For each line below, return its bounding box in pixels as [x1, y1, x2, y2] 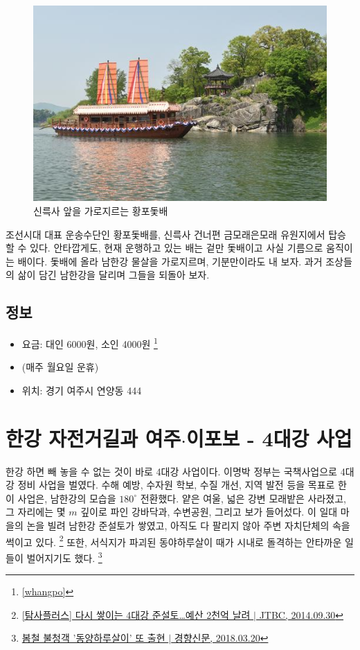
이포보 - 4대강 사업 [186, 423, 352, 452]
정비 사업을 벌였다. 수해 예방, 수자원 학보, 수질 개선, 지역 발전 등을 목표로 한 [17, 477, 347, 492]
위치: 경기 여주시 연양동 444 [21, 383, 142, 397]
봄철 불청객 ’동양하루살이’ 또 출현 [21, 631, 165, 645]
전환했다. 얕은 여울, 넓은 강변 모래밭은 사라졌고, [140, 491, 346, 505]
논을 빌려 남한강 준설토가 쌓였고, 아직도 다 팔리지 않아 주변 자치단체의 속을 [26, 518, 350, 533]
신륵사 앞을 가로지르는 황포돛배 [33, 203, 168, 218]
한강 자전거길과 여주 [6, 423, 181, 452]
